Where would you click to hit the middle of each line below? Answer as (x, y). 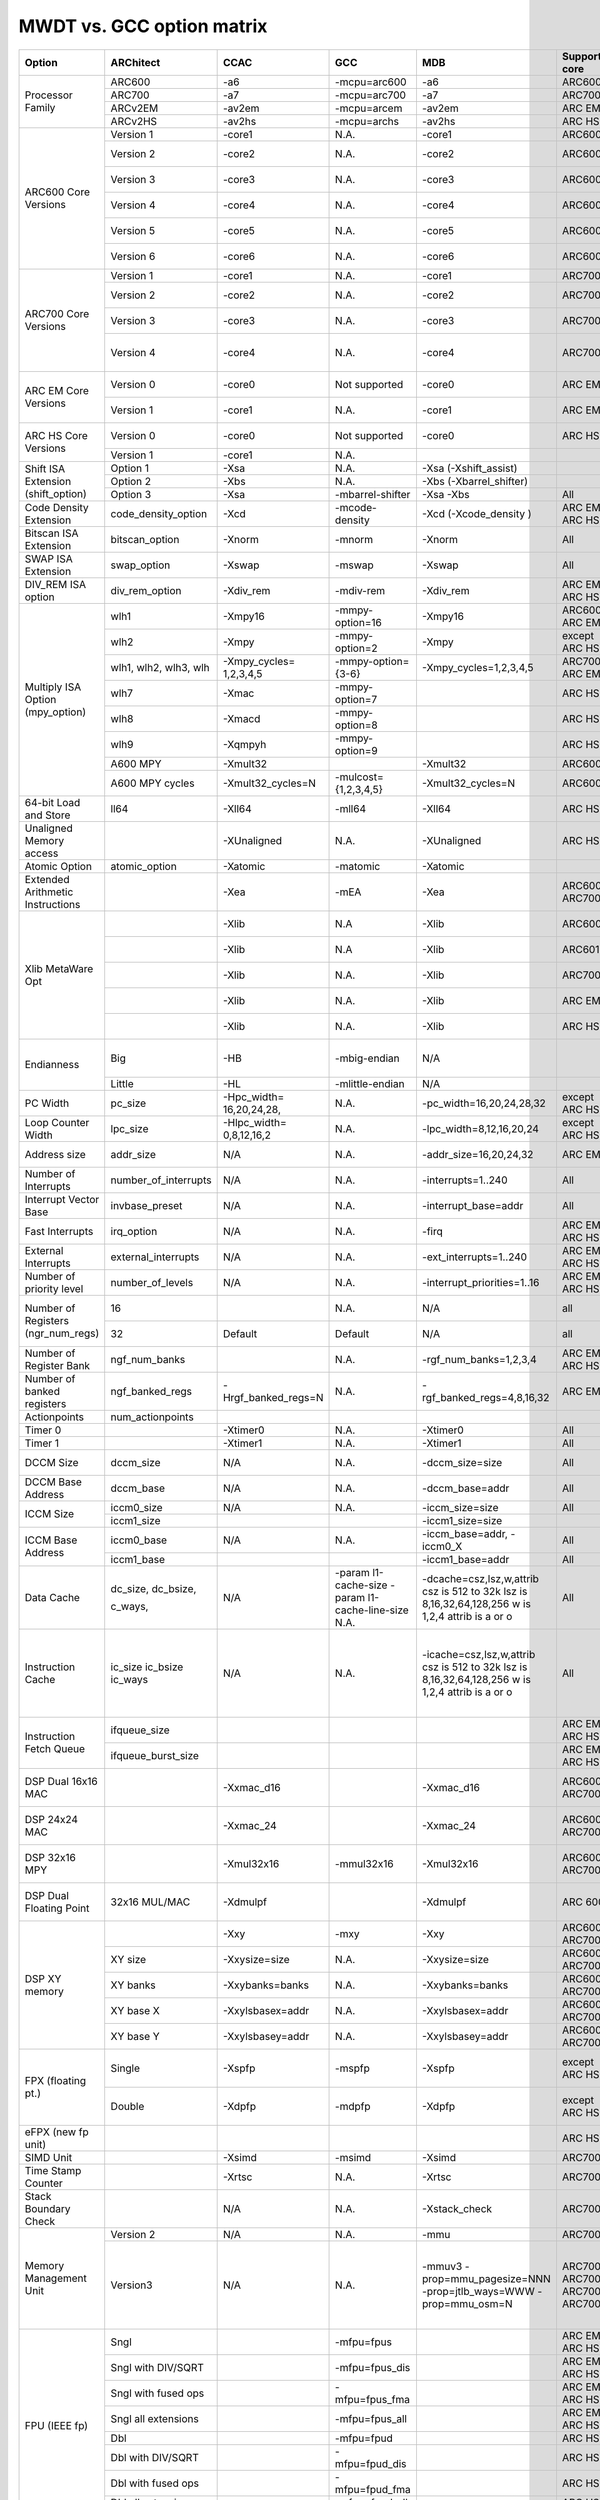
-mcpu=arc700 (371, 95)
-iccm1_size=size (462, 1520)
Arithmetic (49, 892)
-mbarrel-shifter (373, 494)
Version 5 (133, 230)
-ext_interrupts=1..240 (474, 1257)
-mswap (354, 565)
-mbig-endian (367, 1058)
